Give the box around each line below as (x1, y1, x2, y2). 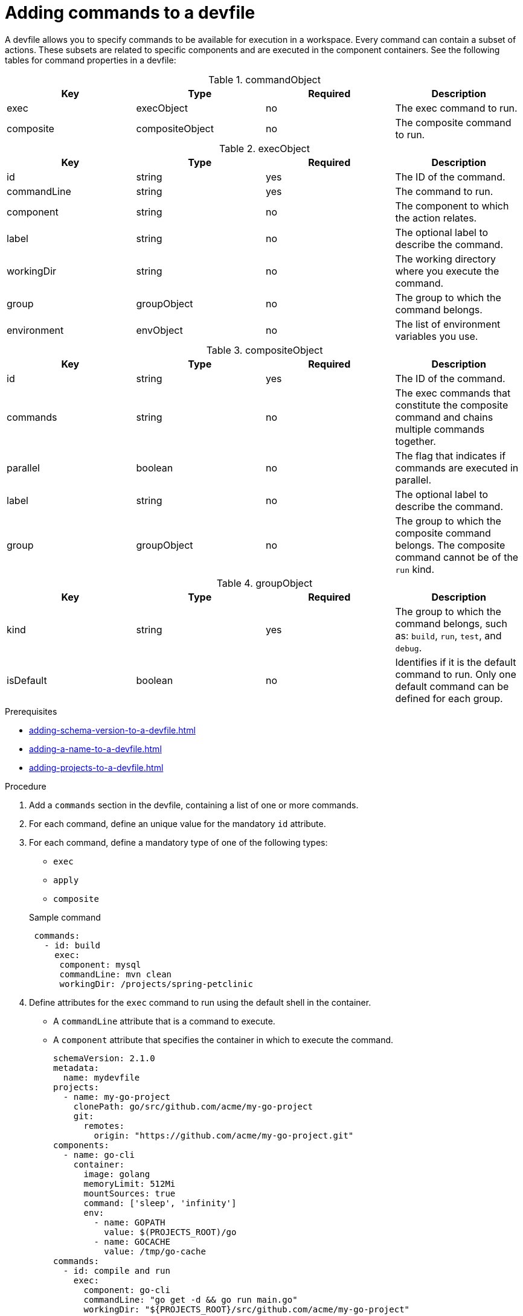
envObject (136, 324, 183, 336)
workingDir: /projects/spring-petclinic (59, 979, 253, 989)
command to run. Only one (395, 668, 516, 680)
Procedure (5, 781, 47, 791)
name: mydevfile (63, 1072, 140, 1082)
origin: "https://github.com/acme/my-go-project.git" (94, 1130, 354, 1140)
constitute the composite (395, 398, 509, 411)
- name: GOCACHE (94, 1236, 170, 1247)
